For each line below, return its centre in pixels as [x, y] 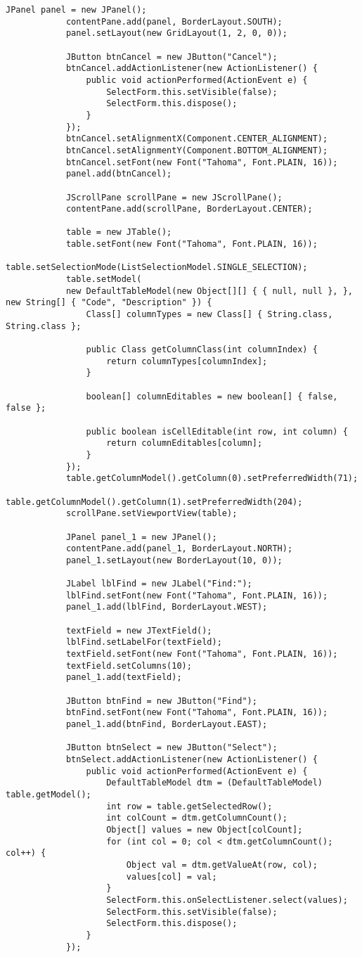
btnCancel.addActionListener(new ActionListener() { [192, 69]
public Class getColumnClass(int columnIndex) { [202, 350]
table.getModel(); [49, 794]
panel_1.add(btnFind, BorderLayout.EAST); [167, 725]
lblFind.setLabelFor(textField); [144, 642]
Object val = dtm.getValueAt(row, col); [222, 865]
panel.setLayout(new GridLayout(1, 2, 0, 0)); [176, 33]
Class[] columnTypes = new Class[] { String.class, [209, 315]
